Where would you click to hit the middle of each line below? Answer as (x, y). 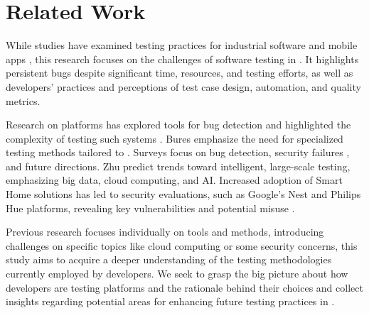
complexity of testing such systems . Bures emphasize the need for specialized (175, 138)
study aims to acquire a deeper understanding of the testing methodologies (169, 259)
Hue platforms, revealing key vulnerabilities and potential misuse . (150, 208)
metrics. (23, 100)
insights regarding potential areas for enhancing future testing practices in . (170, 301)
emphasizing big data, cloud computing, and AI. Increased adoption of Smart (174, 180)
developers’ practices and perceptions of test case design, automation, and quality (183, 86)
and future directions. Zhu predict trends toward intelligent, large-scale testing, (178, 166)
